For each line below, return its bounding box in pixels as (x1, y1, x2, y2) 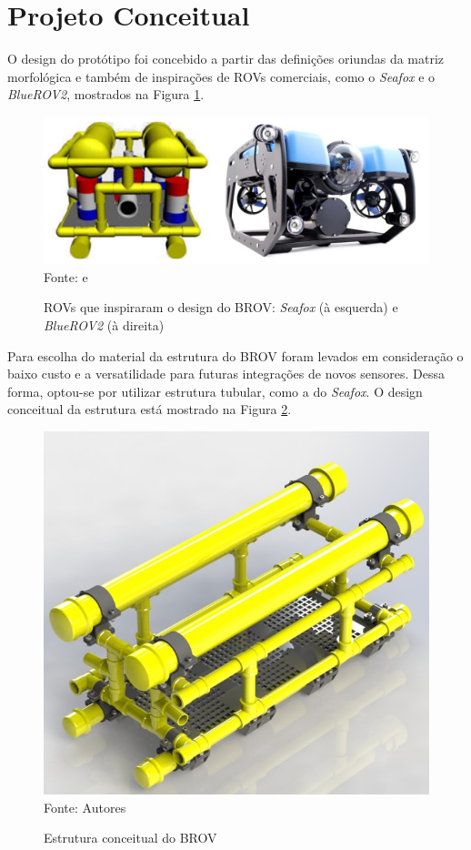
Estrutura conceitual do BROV (44, 828, 217, 847)
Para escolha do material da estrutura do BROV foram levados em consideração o (7, 346, 464, 365)
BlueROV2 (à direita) (44, 316, 165, 334)
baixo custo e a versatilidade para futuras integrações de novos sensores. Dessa (7, 364, 445, 383)
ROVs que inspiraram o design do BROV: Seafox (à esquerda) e (44, 298, 398, 317)
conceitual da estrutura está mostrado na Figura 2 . (7, 400, 292, 419)
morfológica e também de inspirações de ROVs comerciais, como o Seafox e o (7, 66, 436, 86)
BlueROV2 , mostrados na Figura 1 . (7, 85, 205, 104)
